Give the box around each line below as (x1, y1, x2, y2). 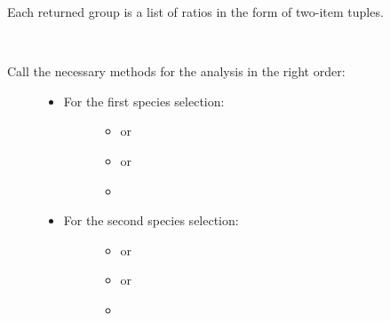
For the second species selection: (63, 211, 239, 230)
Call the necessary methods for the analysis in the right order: (7, 62, 346, 81)
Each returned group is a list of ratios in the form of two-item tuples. (7, 3, 384, 20)
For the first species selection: (63, 91, 225, 110)
